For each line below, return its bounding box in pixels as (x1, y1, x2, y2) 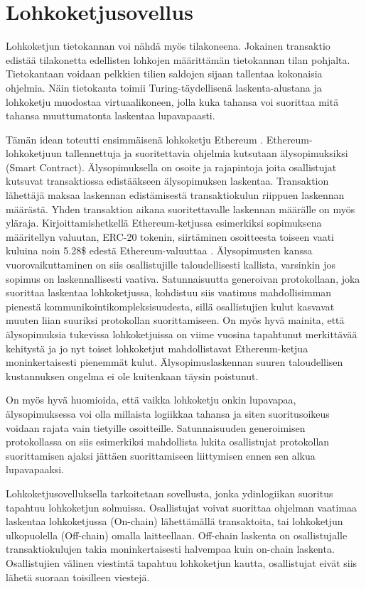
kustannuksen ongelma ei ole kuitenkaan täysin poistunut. (6, 368, 259, 383)
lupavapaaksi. (6, 462, 65, 477)
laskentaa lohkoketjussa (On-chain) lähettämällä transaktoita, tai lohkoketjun (6, 514, 343, 529)
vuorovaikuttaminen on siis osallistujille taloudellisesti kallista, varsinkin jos (6, 257, 335, 272)
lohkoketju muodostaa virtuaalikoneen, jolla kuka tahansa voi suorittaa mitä (6, 94, 339, 109)
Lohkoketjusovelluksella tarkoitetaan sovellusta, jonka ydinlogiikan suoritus (6, 485, 333, 500)
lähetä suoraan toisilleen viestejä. (6, 569, 150, 584)
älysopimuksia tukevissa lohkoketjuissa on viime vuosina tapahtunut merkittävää (6, 327, 357, 341)
